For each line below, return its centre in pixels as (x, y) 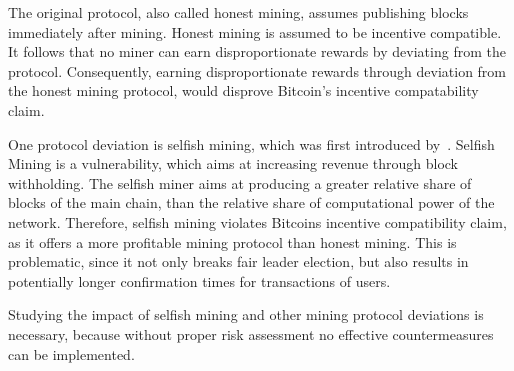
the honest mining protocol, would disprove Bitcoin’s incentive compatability (243, 90)
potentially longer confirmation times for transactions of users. (199, 280)
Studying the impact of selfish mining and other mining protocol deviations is (246, 314)
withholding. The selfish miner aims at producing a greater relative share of (240, 182)
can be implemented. (71, 353)
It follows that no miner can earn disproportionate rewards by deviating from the (257, 51)
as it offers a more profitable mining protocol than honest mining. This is (232, 241)
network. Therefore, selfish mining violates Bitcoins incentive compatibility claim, (257, 221)
